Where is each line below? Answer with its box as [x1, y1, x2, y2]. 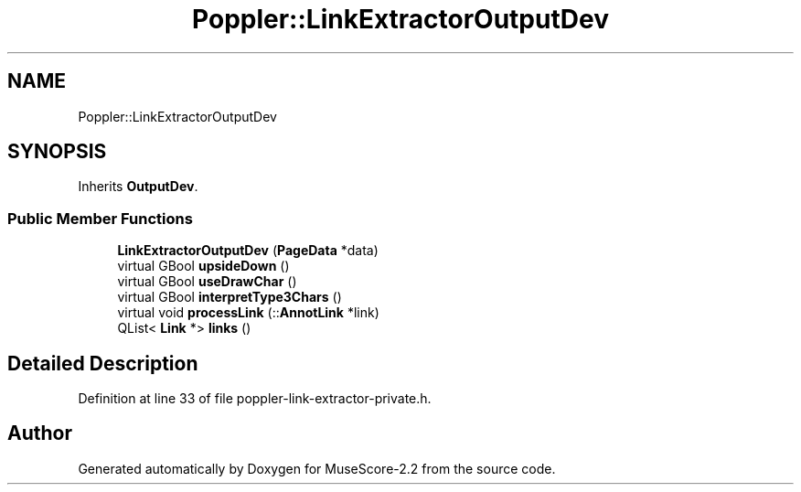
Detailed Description [7, 351, 198, 375]
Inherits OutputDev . [78, 178, 198, 195]
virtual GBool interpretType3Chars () [117, 289, 342, 305]
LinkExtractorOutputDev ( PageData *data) [117, 242, 379, 259]
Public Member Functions [7, 209, 193, 228]
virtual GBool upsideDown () [117, 258, 290, 274]
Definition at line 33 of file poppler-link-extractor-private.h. [78, 390, 432, 407]
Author [7, 422, 72, 445]
